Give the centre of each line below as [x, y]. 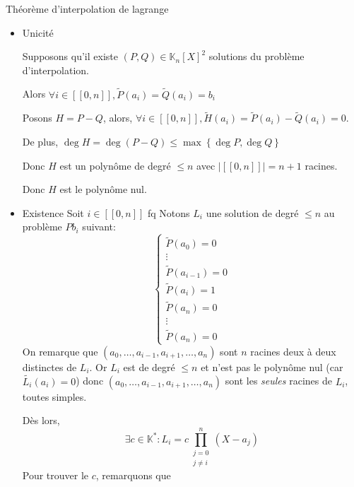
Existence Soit [53, 212]
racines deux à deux [293, 351]
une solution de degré [252, 212]
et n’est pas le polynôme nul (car [272, 366]
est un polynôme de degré [115, 165]
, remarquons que [133, 475]
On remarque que [60, 351]
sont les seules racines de [278, 381]
